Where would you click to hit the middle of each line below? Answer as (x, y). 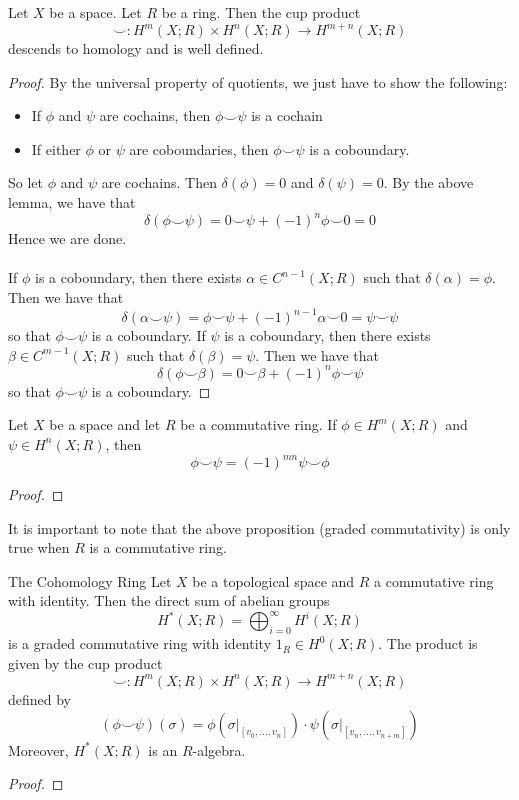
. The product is (428, 643)
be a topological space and (273, 580)
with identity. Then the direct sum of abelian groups (169, 600)
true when (39, 547)
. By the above (428, 182)
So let (25, 182)
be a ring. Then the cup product (261, 12)
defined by (40, 698)
